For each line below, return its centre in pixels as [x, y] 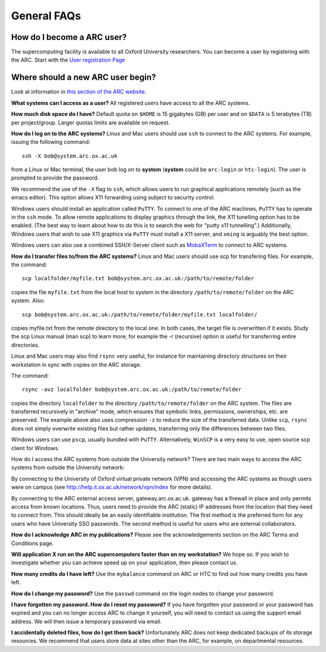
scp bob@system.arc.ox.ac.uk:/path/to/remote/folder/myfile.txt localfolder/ [140, 315]
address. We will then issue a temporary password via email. [87, 621]
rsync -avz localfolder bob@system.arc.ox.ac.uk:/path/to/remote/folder [132, 389]
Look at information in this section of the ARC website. [79, 92]
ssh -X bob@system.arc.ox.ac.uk [70, 156]
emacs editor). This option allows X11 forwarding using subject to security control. [113, 198]
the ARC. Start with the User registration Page [68, 60]
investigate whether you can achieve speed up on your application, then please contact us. [124, 563]
